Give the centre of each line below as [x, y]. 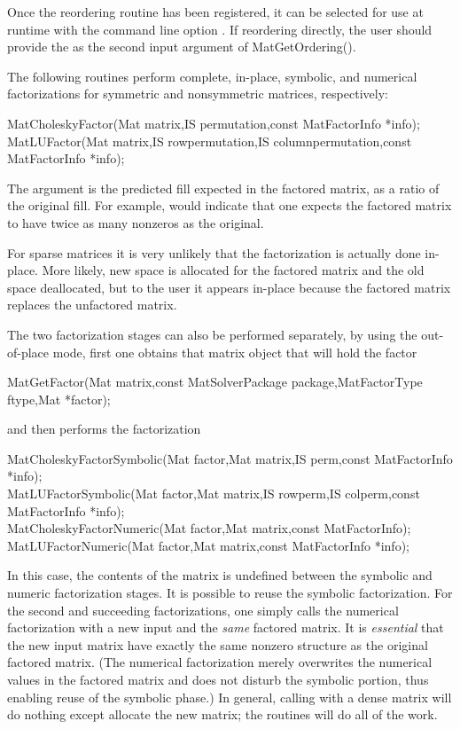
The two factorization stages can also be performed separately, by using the [212, 334]
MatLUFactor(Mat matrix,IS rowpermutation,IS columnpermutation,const [210, 141]
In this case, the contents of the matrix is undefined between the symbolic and [220, 575]
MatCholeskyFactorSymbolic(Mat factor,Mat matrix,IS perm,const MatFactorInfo [230, 458]
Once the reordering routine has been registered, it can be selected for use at [215, 12]
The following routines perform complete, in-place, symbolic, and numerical [212, 76]
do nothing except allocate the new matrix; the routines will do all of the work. [222, 714]
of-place [28, 352]
